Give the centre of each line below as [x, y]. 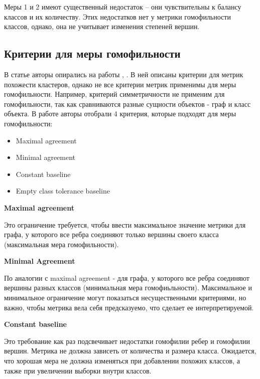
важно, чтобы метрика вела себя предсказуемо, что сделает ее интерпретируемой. [129, 307]
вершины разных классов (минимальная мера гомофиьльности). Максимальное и [128, 288]
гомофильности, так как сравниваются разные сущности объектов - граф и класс [127, 104]
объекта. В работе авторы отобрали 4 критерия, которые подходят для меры [120, 114]
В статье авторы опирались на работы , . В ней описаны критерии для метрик [124, 74]
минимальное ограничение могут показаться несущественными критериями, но [125, 298]
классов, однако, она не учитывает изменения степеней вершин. [102, 26]
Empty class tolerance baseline [63, 191]
